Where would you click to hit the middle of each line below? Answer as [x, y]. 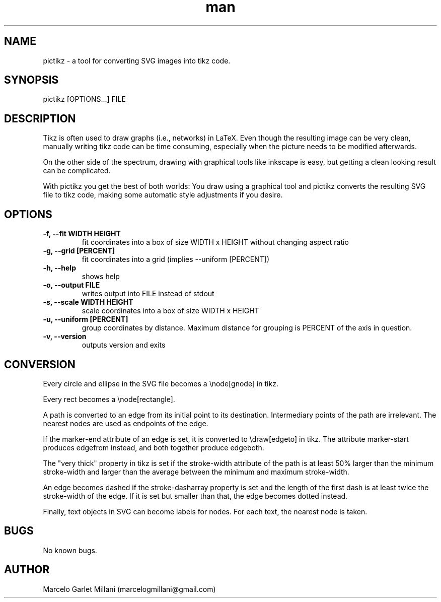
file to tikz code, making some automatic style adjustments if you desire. [163, 195]
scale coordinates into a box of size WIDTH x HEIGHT [170, 311]
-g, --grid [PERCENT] [79, 251]
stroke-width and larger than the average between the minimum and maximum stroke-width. [196, 472]
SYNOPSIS [31, 80]
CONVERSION [40, 364]
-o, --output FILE [71, 285]
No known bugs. [70, 550]
